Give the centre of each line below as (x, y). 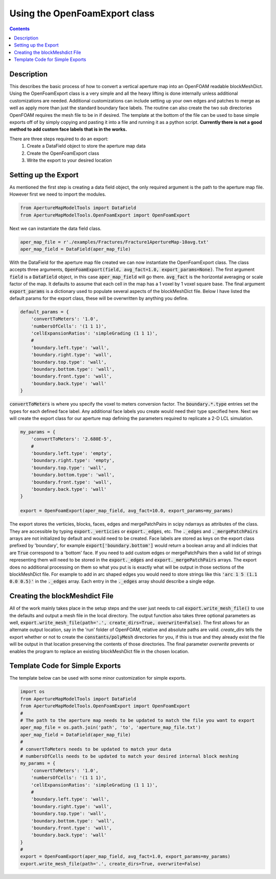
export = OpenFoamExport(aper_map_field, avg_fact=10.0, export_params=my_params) (127, 511)
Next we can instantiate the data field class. (55, 228)
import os (32, 692)
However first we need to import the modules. (58, 194)
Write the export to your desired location (69, 160)
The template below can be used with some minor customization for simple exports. (98, 678)
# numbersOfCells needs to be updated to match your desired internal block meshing (129, 756)
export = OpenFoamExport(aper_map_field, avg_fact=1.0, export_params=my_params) (125, 856)
